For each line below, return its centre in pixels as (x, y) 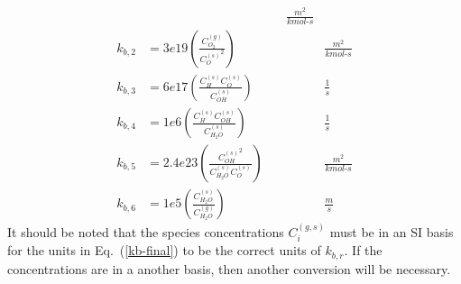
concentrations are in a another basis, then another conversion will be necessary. (229, 268)
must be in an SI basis (392, 231)
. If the (363, 250)
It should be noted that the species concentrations (146, 231)
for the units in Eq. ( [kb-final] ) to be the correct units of (164, 250)
